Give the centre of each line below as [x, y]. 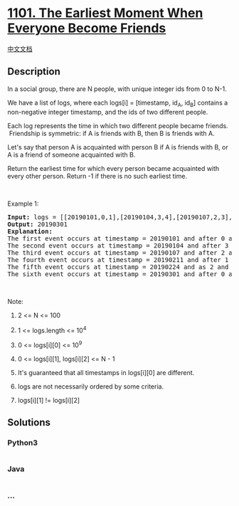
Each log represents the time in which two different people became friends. [118, 125]
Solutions [29, 422]
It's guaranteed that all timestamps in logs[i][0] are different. [106, 372]
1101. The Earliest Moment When [105, 13]
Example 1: [23, 204]
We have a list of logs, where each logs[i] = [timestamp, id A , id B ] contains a [118, 103]
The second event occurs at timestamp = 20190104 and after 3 [118, 246]
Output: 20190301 [37, 224]
